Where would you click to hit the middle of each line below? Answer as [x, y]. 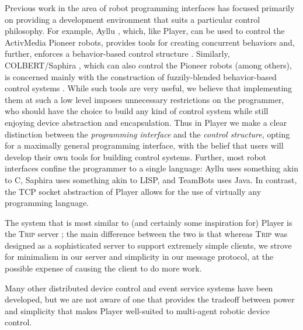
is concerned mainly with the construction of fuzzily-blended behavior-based [141, 76]
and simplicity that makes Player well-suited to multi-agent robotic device [137, 310]
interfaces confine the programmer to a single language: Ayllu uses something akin [151, 168]
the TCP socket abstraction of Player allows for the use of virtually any [133, 191]
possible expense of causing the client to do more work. [103, 268]
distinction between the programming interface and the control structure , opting [147, 134]
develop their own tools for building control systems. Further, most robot [136, 157]
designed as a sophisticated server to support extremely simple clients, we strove [148, 245]
